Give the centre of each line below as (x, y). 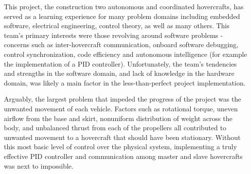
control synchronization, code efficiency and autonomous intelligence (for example (125, 54)
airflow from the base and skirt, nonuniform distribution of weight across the (118, 118)
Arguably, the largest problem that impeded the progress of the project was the (123, 99)
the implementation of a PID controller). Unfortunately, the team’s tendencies (120, 63)
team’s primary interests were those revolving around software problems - (113, 35)
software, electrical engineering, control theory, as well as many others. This (117, 26)
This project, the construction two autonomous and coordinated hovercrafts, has (124, 6)
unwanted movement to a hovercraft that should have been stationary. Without (122, 137)
